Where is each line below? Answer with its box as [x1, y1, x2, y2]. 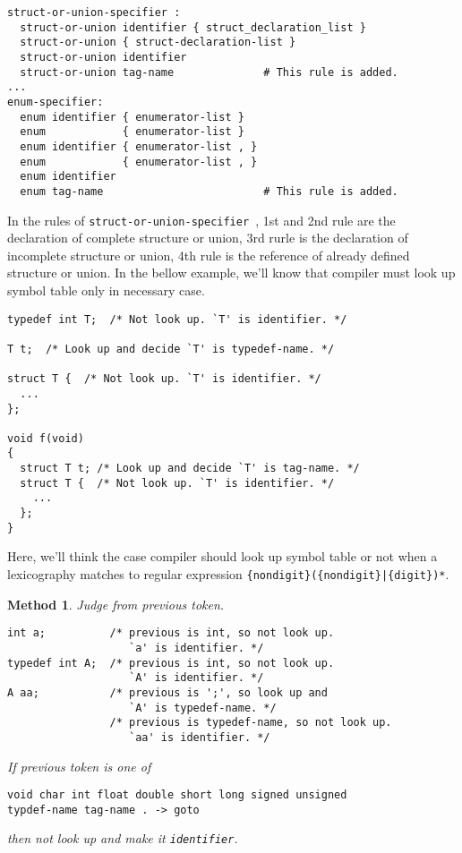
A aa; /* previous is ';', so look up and [7, 686, 328, 699]
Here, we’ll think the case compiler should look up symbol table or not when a [7, 547, 438, 566]
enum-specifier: [7, 95, 104, 108]
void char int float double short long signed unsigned [7, 789, 347, 802]
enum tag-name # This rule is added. [20, 184, 398, 198]
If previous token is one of [7, 756, 151, 775]
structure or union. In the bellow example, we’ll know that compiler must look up [7, 263, 456, 282]
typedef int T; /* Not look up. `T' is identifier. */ [7, 312, 347, 326]
